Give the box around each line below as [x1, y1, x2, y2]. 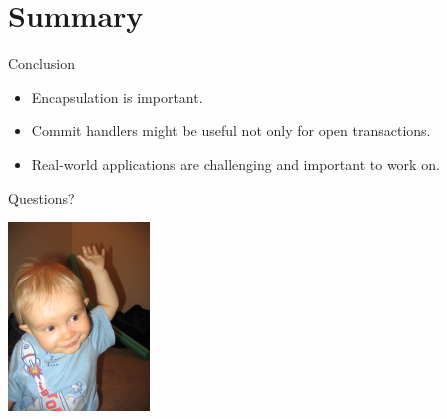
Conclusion [8, 53, 75, 74]
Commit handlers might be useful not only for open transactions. [31, 120, 431, 141]
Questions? [8, 187, 75, 208]
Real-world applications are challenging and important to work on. [31, 153, 440, 174]
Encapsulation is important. [31, 86, 203, 107]
